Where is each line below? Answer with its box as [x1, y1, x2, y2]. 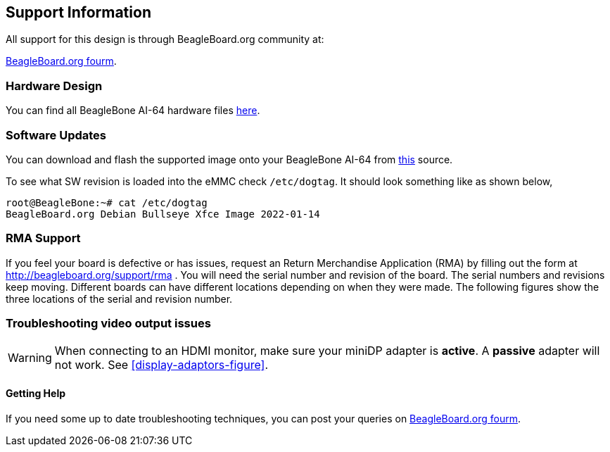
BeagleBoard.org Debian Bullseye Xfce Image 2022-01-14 [6, 208, 320, 220]
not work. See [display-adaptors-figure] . [54, 358, 268, 372]
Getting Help [6, 387, 66, 400]
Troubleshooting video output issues [6, 316, 211, 331]
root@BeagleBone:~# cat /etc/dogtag [6, 196, 208, 208]
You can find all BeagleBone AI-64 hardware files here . [6, 104, 260, 117]
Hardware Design [6, 78, 103, 93]
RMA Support [6, 231, 81, 246]
